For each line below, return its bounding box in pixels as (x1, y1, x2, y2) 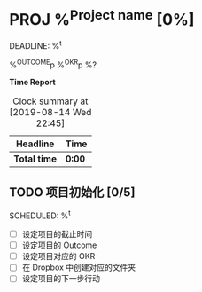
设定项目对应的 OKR (21, 251, 96, 262)
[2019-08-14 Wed (9, 106, 92, 118)
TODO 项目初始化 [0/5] (9, 185, 136, 200)
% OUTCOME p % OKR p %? (9, 58, 97, 70)
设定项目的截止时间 (21, 229, 93, 240)
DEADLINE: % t (9, 39, 62, 51)
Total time (13, 153, 58, 165)
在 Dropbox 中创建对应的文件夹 (21, 262, 136, 272)
